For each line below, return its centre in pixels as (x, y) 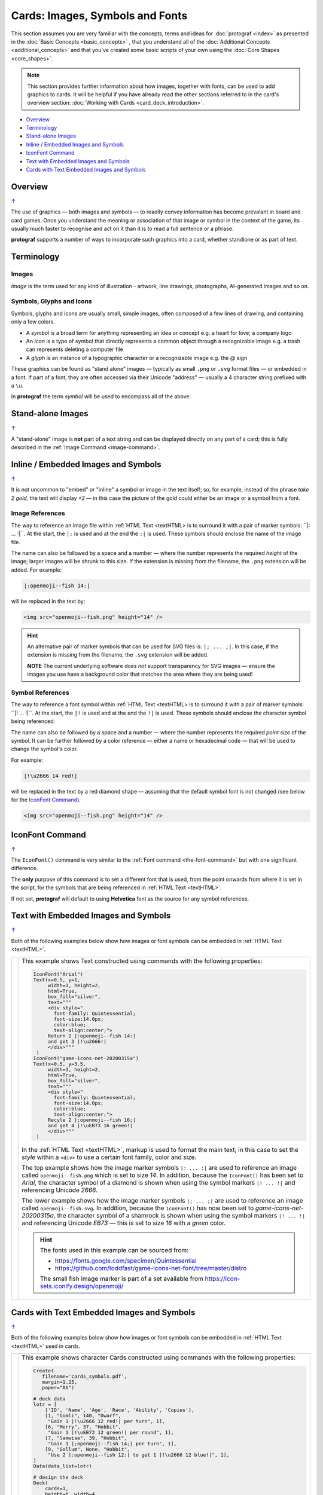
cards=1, (57, 1488)
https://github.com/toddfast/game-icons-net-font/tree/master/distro (151, 1268)
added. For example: (36, 570)
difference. (25, 868)
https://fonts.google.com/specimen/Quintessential (126, 1261)
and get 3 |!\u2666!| (77, 1041)
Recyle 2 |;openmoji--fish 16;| (92, 1120)
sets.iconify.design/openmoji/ (82, 1286)
